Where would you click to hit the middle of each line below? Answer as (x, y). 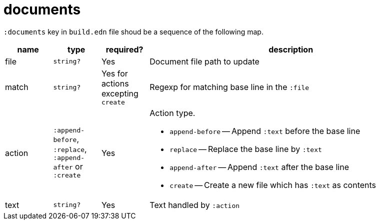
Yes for (114, 73)
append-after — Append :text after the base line (259, 167)
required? (124, 49)
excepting (120, 93)
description (291, 49)
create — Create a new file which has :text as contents (273, 185)
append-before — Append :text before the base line (265, 131)
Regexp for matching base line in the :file (229, 87)
